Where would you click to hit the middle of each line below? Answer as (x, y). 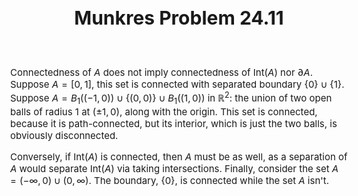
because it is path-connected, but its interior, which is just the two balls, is (174, 123)
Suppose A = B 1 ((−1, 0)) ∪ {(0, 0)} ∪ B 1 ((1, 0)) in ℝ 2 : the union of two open (171, 98)
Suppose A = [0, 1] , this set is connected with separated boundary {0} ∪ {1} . (177, 84)
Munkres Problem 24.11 (179, 17)
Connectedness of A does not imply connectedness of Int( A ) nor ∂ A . (162, 72)
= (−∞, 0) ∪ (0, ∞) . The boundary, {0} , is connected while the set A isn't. (169, 180)
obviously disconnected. (64, 135)
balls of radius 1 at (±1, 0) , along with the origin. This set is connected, (164, 111)
